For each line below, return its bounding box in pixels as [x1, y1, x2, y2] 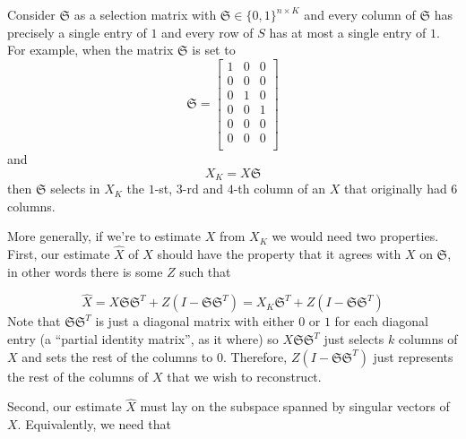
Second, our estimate [7, 397, 122, 416]
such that [179, 262, 231, 280]
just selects [324, 330, 384, 349]
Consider [7, 5, 56, 23]
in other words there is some [7, 262, 163, 280]
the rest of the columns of [7, 366, 149, 385]
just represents [373, 347, 453, 366]
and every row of [161, 22, 254, 41]
